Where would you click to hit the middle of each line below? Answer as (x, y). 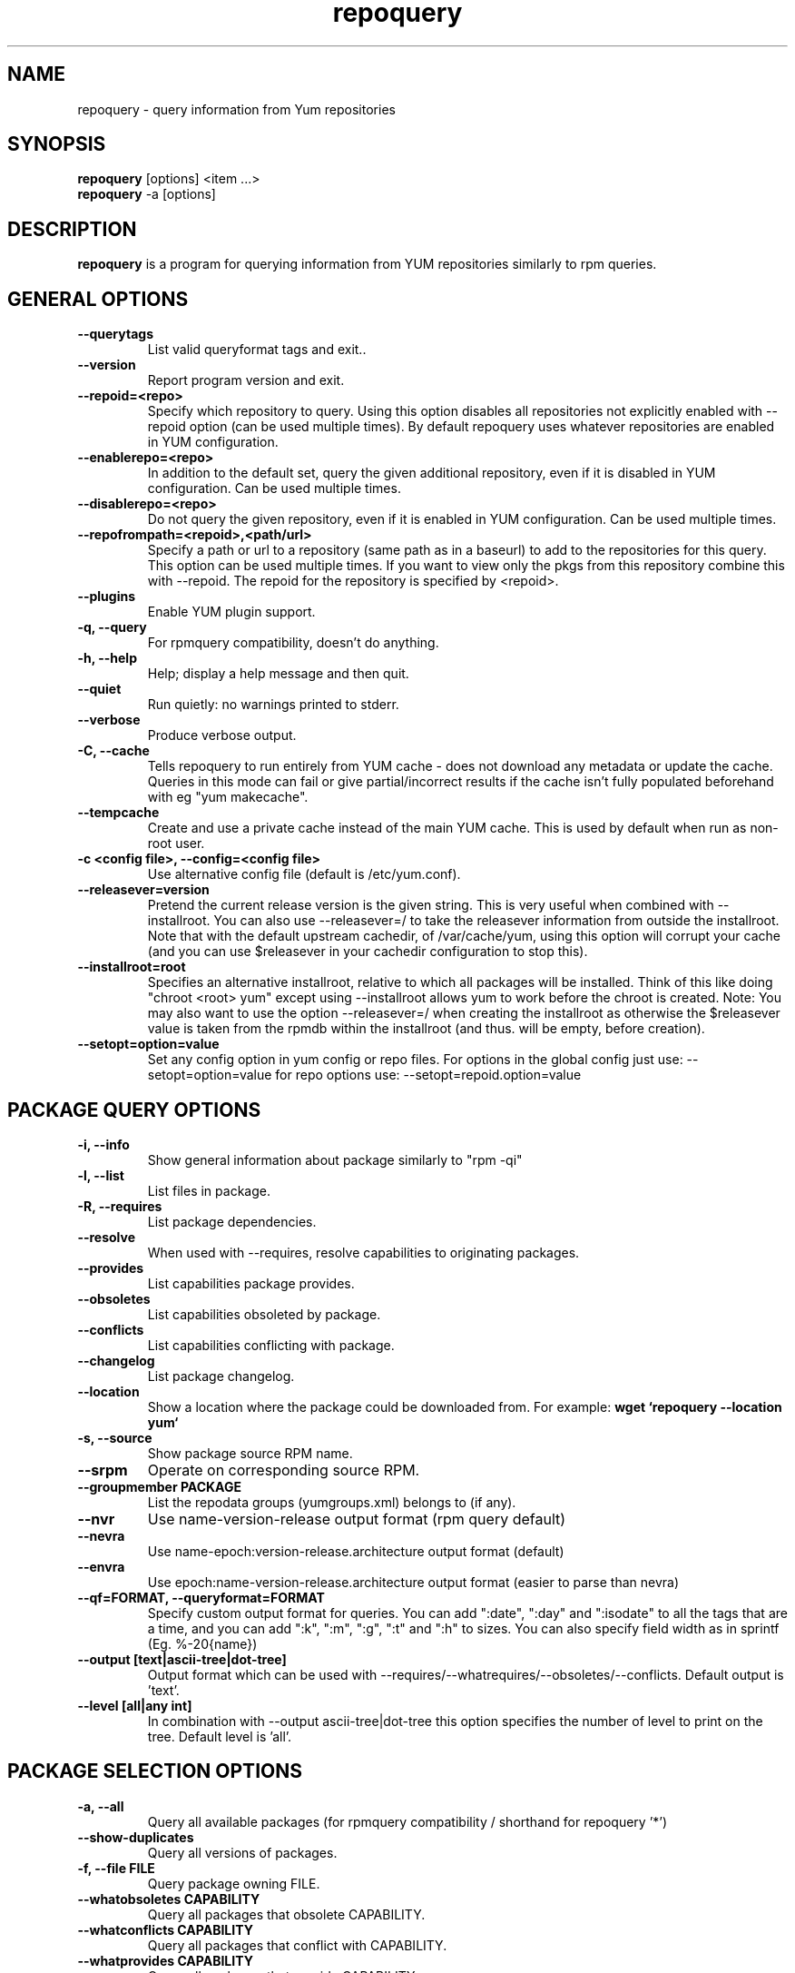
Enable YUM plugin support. (231, 612)
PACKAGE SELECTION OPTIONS (155, 1771)
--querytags (115, 334)
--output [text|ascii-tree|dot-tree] (182, 1659)
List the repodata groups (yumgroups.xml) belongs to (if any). (332, 1502)
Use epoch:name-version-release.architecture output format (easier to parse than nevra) (413, 1582)
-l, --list (101, 1175)
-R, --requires (120, 1206)
